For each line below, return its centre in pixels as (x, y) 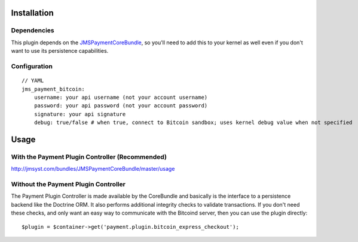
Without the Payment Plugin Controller (68, 184)
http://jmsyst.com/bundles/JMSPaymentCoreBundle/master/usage (93, 169)
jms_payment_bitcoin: (53, 89)
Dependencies (33, 31)
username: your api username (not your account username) (121, 97)
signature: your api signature (80, 114)
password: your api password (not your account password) (121, 106)
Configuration (32, 66)
